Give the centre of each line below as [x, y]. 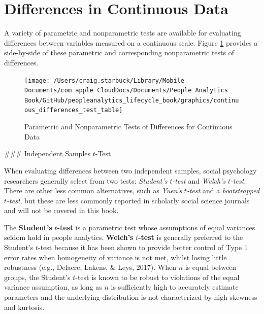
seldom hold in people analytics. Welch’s [69, 237]
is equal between [211, 267]
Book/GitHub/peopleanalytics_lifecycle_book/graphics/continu [132, 100]
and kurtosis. [24, 307]
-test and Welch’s [199, 180]
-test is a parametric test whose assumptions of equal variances [156, 227]
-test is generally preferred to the [191, 237]
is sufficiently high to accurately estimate [175, 287]
